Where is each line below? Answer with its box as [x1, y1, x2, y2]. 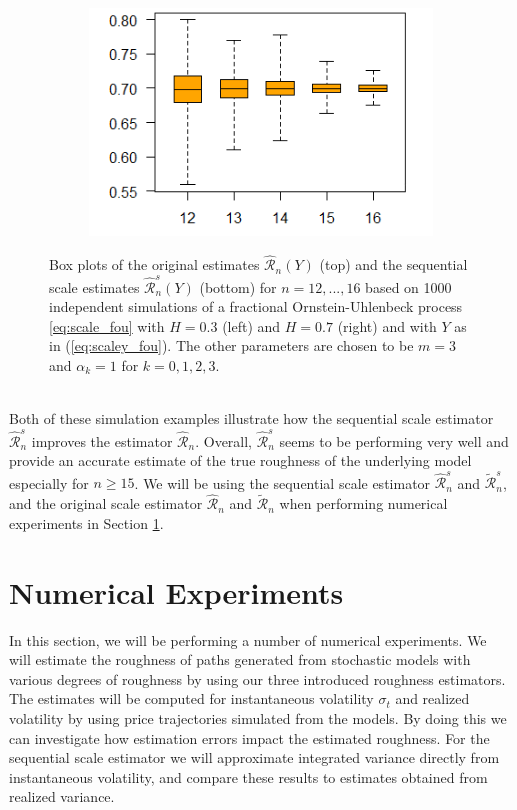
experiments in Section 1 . [9, 512, 164, 533]
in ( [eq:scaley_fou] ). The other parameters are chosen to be [49, 335, 414, 356]
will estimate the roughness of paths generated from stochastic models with [9, 649, 471, 670]
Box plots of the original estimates [49, 254, 260, 275]
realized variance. [9, 786, 115, 807]
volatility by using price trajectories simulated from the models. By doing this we [9, 707, 507, 728]
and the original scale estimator [9, 493, 203, 514]
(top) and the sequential [319, 254, 468, 275]
